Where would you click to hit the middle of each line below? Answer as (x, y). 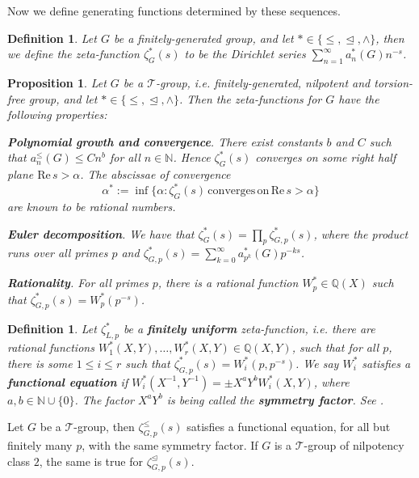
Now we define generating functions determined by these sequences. (174, 11)
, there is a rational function (228, 283)
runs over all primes (58, 253)
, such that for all (335, 347)
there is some (40, 363)
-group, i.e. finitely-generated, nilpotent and (263, 82)
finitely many (40, 445)
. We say (317, 363)
